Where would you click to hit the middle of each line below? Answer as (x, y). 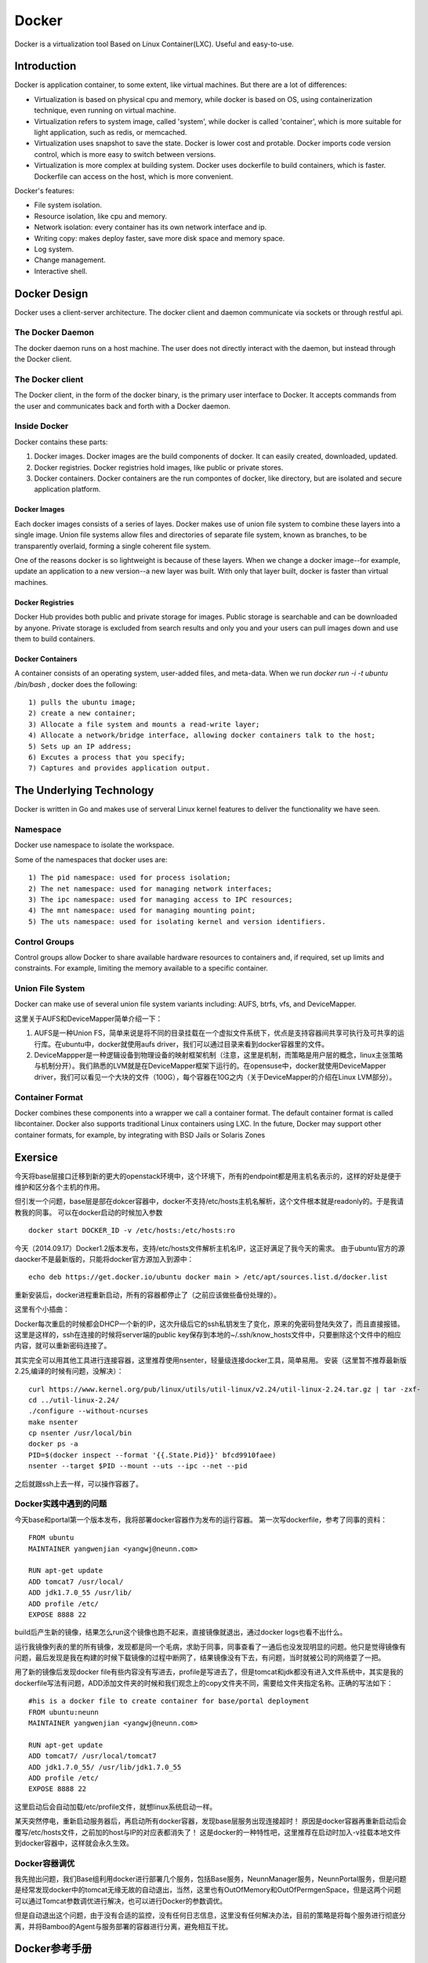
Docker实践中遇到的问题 (61, 1504)
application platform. (67, 489)
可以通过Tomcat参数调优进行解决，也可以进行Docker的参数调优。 (121, 1901)
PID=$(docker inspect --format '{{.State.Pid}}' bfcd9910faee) (152, 1455)
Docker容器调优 (45, 1863)
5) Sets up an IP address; (80, 746)
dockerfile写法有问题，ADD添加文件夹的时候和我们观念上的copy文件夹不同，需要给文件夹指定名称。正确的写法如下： (204, 1683)
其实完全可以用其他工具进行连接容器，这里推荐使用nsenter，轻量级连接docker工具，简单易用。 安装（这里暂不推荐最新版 (210, 1360)
